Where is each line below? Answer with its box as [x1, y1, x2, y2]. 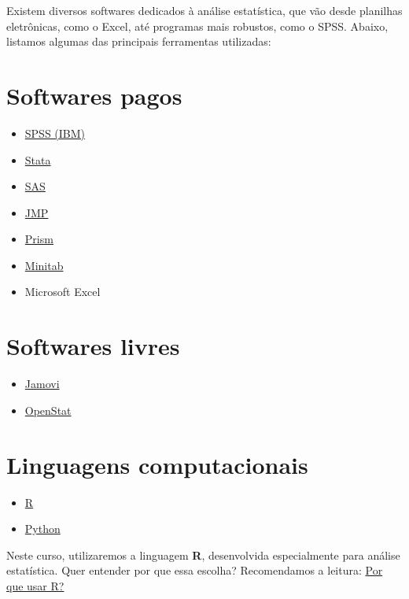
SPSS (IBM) [24, 124, 86, 141]
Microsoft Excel [24, 283, 101, 300]
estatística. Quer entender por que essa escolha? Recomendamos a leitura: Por [6, 562, 383, 579]
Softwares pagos [6, 79, 182, 111]
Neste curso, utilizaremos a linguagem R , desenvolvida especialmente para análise [6, 546, 400, 563]
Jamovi [24, 375, 60, 392]
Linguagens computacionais [6, 448, 308, 480]
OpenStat [24, 401, 72, 418]
